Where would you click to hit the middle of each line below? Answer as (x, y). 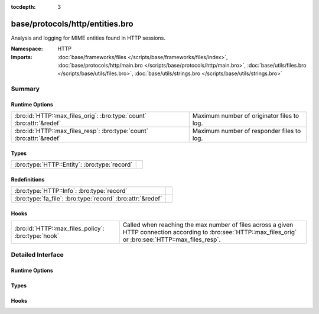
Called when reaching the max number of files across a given (208, 225)
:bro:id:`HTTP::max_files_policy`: (59, 229)
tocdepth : (23, 7)
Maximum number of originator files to (246, 116)
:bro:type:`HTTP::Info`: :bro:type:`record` (71, 191)
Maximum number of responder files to (247, 131)
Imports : (22, 57)
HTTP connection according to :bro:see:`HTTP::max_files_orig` (210, 232)
